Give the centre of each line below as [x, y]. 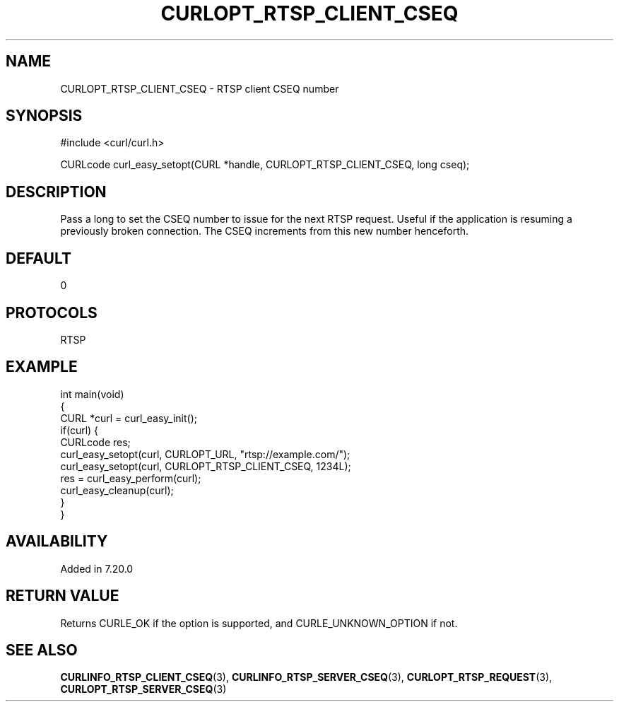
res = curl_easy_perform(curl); [131, 478]
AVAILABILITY [57, 542]
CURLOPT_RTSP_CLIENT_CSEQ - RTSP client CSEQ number [200, 88]
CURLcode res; [95, 442]
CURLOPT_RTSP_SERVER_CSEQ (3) [143, 689]
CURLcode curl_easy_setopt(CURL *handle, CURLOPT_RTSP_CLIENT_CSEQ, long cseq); [265, 165]
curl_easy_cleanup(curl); [117, 490]
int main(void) [92, 394]
